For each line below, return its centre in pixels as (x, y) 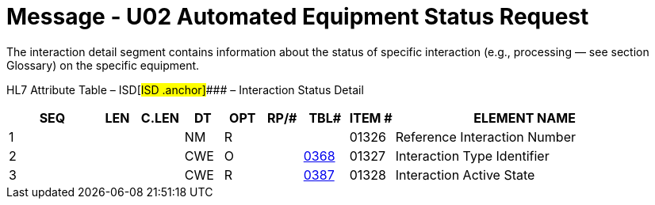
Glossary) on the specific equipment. (103, 65)
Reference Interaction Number (485, 137)
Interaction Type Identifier (472, 156)
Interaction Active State (465, 175)
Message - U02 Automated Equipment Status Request (298, 17)
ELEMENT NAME (525, 118)
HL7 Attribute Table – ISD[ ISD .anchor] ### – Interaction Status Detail (185, 89)
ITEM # (371, 118)
